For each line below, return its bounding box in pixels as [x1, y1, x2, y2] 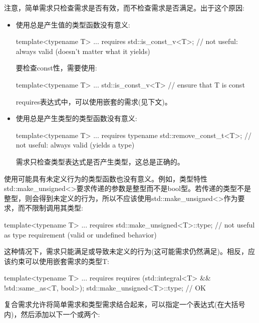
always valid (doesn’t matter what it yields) [16, 45, 150, 56]
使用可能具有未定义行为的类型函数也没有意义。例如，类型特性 [4, 173, 207, 183]
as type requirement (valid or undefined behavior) [4, 229, 157, 239]
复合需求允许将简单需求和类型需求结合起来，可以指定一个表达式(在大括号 [4, 299, 245, 309]
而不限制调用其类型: [18, 202, 83, 213]
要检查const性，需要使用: [16, 62, 97, 73]
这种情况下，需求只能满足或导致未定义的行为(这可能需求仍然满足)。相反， [4, 246, 248, 256]
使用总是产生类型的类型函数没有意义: [16, 113, 137, 123]
